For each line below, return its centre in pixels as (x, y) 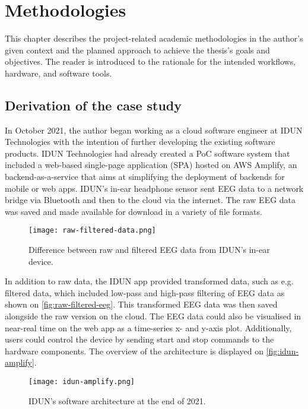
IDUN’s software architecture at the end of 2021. (117, 400)
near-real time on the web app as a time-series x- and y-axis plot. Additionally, (148, 327)
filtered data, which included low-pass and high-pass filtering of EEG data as (145, 292)
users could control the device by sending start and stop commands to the (139, 339)
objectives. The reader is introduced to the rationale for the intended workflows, (150, 61)
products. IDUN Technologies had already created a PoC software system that (147, 153)
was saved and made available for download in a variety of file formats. (134, 211)
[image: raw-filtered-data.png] (92, 231)
